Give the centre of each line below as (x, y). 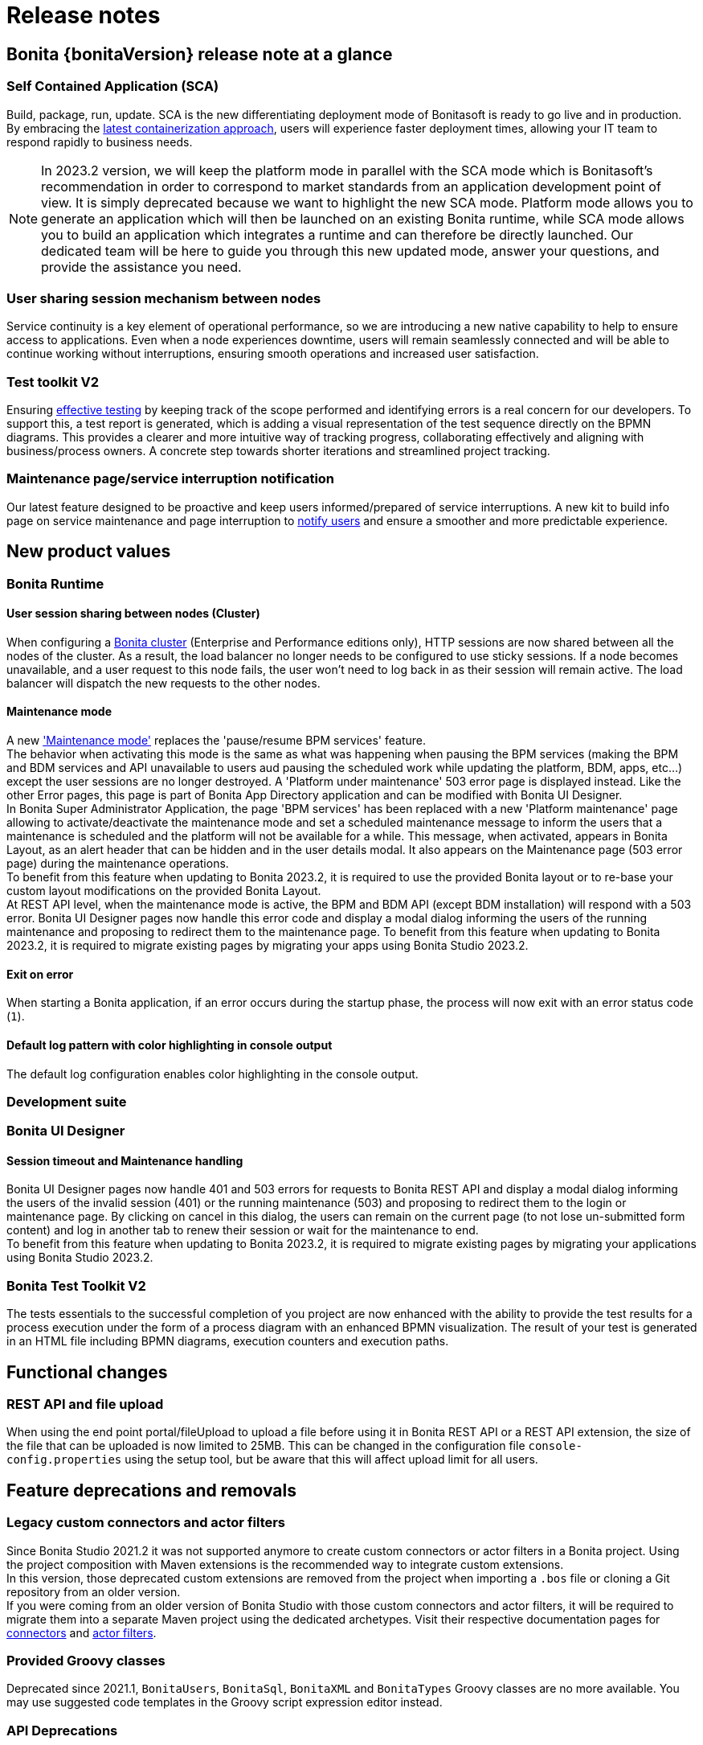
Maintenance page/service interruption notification (171, 479)
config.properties (64, 1460)
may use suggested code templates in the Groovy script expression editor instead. (225, 1702)
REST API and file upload (85, 1404)
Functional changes (87, 1372)
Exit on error (40, 974)
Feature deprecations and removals (151, 1490)
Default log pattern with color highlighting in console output (170, 1045)
